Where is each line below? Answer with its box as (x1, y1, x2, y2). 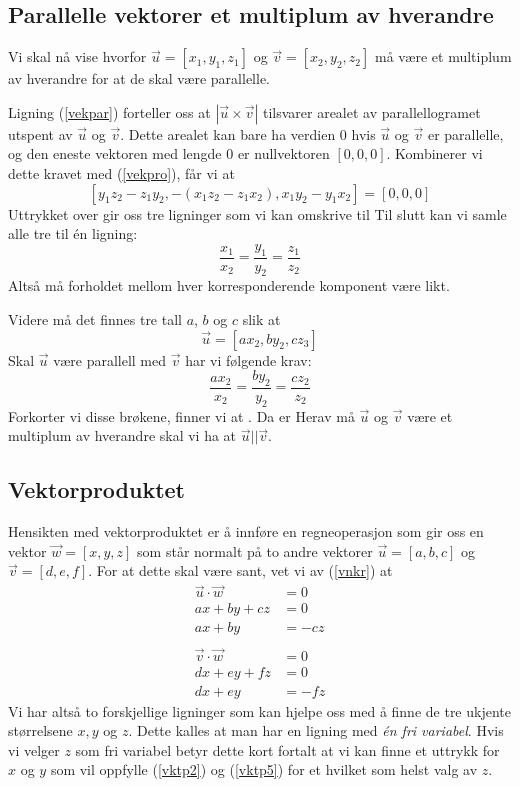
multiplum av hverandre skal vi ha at (8, 425, 237, 446)
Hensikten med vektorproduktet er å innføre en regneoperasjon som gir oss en (8, 521, 484, 542)
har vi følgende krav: (185, 349, 312, 370)
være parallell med (53, 349, 167, 370)
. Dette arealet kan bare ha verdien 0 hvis (120, 123, 376, 144)
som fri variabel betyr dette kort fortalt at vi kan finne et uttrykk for (75, 739, 500, 760)
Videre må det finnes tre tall (8, 308, 182, 329)
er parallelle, (427, 123, 504, 144)
